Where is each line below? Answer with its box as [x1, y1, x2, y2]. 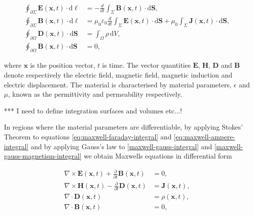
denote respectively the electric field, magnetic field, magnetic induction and [4, 69, 232, 80]
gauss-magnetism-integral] [4, 151, 82, 161]
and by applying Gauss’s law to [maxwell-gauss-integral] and [30, 141, 212, 151]
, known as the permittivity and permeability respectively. [8, 89, 183, 99]
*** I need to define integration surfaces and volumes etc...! [4, 105, 182, 115]
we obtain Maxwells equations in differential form [84, 151, 232, 161]
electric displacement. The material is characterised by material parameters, [4, 79, 231, 89]
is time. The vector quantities [102, 60, 191, 70]
